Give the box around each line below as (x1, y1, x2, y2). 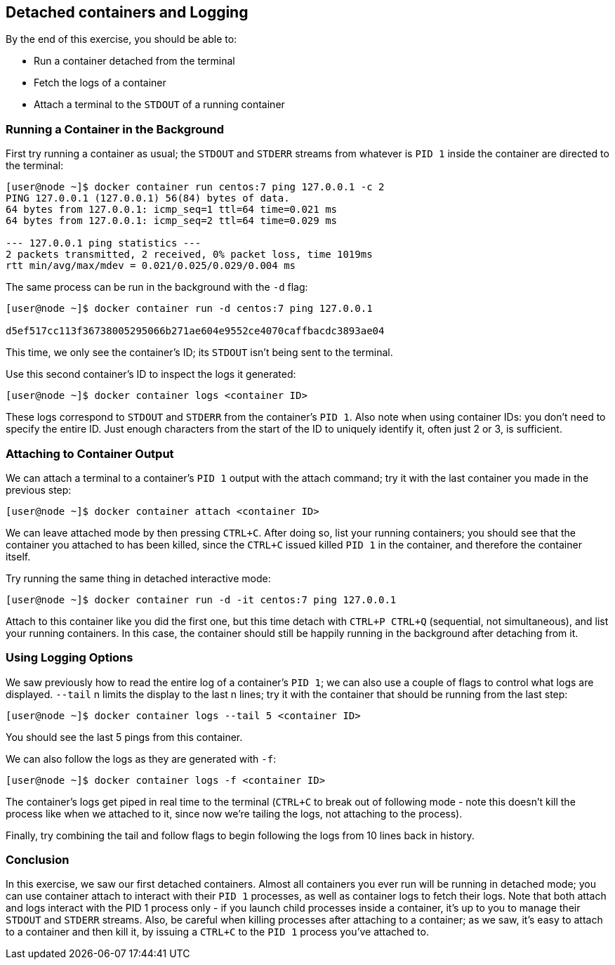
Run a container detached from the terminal (34, 55, 235, 67)
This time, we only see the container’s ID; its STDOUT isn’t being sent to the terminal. (6, 346, 393, 359)
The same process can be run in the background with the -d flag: (6, 281, 308, 294)
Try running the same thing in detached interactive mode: (6, 572, 271, 584)
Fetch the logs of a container (34, 77, 166, 89)
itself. (6, 550, 31, 563)
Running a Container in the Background (6, 122, 224, 136)
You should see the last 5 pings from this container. (6, 730, 243, 743)
